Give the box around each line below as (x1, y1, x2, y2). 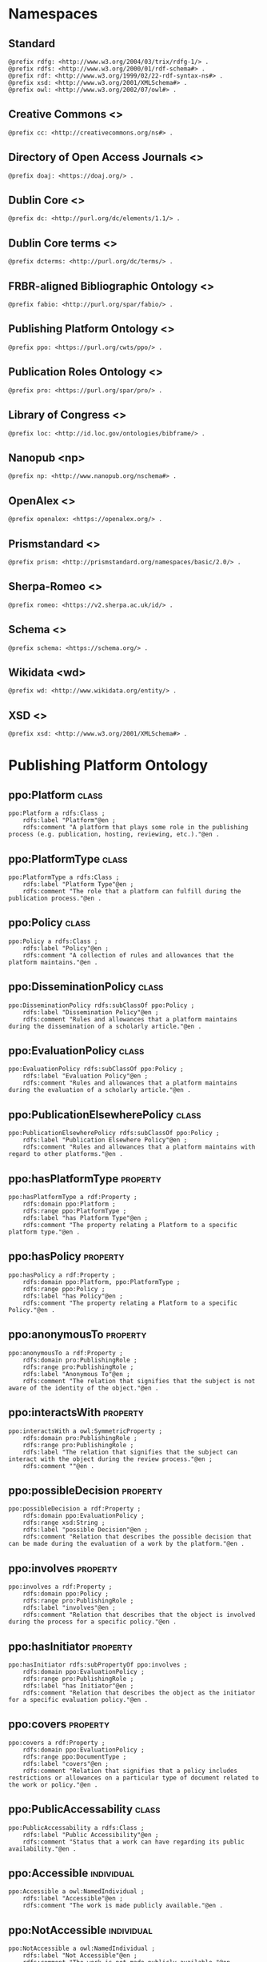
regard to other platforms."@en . (8, 1150, 124, 1158)
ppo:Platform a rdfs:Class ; (8, 809, 106, 817)
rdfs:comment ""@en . (22, 1462, 94, 1470)
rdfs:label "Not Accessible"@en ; (22, 1952, 137, 1960)
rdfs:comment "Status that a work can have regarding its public (22, 1838, 245, 1846)
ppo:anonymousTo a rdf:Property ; (8, 1349, 124, 1357)
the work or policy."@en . (8, 1780, 98, 1789)
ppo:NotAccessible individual (8, 1923, 153, 1937)
